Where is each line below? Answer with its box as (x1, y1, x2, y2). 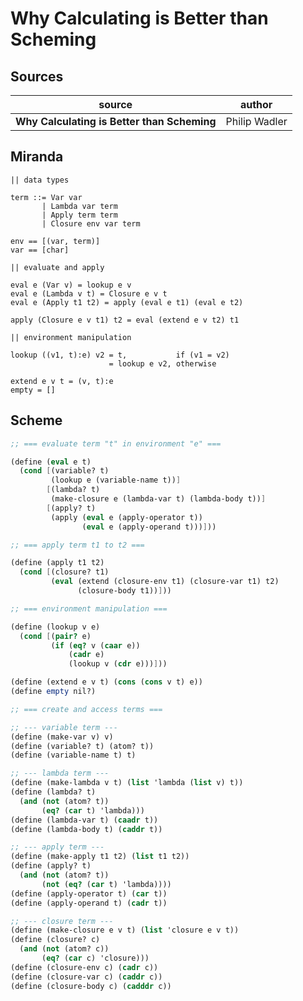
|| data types (10, 175, 70, 185)
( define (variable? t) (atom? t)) (10, 741, 155, 751)
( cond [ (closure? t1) (19, 567, 110, 577)
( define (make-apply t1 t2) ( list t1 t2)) (10, 852, 190, 862)
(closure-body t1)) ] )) (77, 586, 172, 596)
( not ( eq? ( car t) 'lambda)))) (41, 879, 172, 889)
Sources (10, 68, 64, 85)
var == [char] (10, 245, 70, 255)
